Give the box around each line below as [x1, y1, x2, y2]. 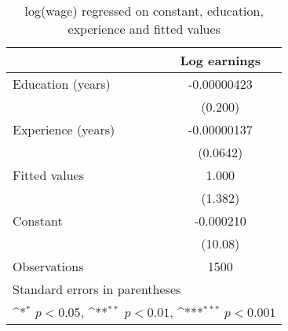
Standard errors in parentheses [13, 280, 181, 298]
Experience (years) [13, 120, 115, 138]
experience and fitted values [67, 20, 221, 38]
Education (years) [13, 75, 111, 93]
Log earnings [180, 51, 261, 69]
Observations [13, 257, 84, 275]
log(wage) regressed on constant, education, [24, 2, 264, 20]
